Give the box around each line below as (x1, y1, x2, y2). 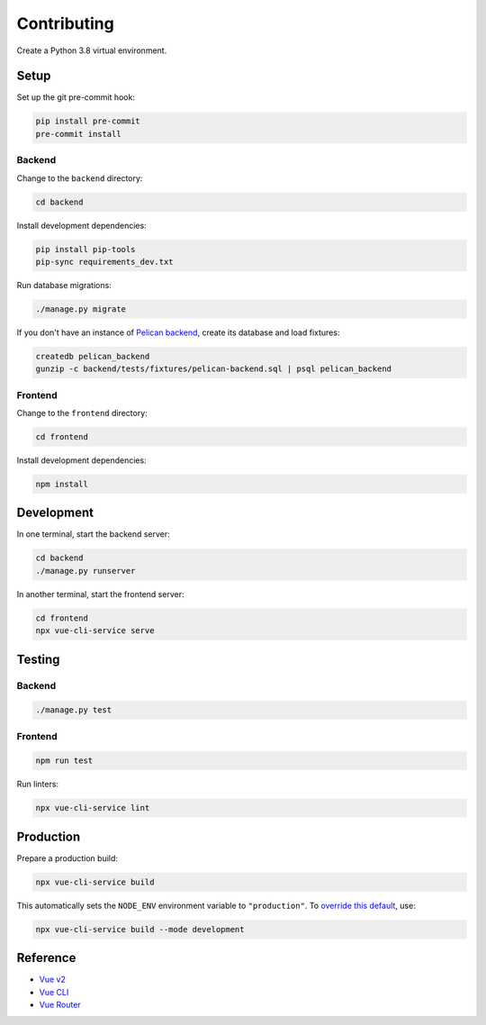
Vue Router (39, 1000, 81, 1011)
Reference (16, 950, 76, 966)
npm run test (35, 756, 94, 766)
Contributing (16, 14, 114, 33)
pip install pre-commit (35, 116, 141, 126)
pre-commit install (35, 129, 121, 139)
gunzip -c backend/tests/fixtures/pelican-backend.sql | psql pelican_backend (35, 364, 391, 374)
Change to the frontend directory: (16, 407, 148, 418)
